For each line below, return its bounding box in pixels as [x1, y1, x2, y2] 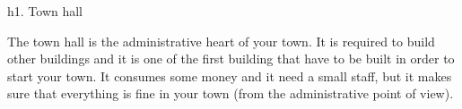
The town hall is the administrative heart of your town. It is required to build [7, 31, 435, 50]
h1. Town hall [7, 2, 83, 20]
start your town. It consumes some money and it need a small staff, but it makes [7, 66, 452, 85]
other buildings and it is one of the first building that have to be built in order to [7, 49, 455, 68]
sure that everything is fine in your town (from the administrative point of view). [7, 84, 454, 103]
